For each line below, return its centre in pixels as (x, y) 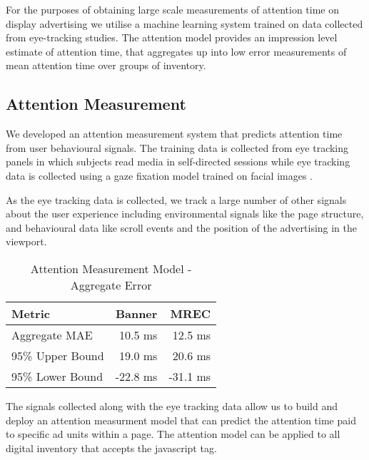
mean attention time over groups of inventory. (106, 65)
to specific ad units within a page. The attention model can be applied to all (173, 434)
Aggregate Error (111, 285)
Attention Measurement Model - (111, 268)
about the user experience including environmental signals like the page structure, (185, 214)
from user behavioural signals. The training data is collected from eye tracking (177, 147)
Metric (31, 313)
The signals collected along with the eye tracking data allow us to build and (172, 405)
